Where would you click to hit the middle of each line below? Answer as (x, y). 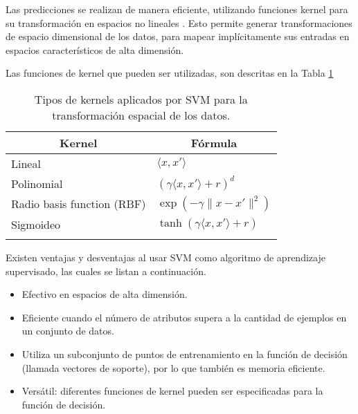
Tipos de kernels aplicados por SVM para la (141, 99)
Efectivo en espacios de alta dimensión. (105, 294)
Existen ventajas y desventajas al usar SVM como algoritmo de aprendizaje (165, 257)
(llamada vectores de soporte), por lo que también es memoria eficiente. (173, 367)
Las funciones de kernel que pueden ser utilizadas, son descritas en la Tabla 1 (170, 73)
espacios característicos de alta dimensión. (95, 49)
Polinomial (37, 183)
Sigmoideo (36, 224)
